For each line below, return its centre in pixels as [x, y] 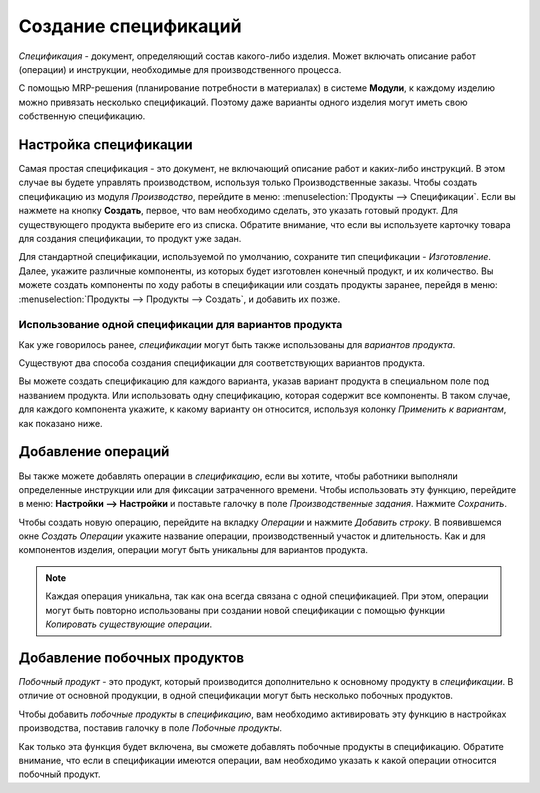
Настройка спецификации [106, 144]
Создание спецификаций [130, 26]
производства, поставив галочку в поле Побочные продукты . [150, 728]
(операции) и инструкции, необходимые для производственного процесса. [180, 69]
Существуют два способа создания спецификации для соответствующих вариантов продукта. [221, 363]
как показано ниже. [61, 423]
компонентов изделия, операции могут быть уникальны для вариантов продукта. [193, 550]
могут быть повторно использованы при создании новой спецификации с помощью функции [245, 610]
